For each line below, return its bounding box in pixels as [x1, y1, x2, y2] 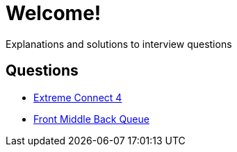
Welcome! [6, 1, 101, 25]
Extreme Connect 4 [33, 91, 122, 103]
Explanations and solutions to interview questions [6, 37, 232, 50]
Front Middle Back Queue [33, 112, 149, 125]
